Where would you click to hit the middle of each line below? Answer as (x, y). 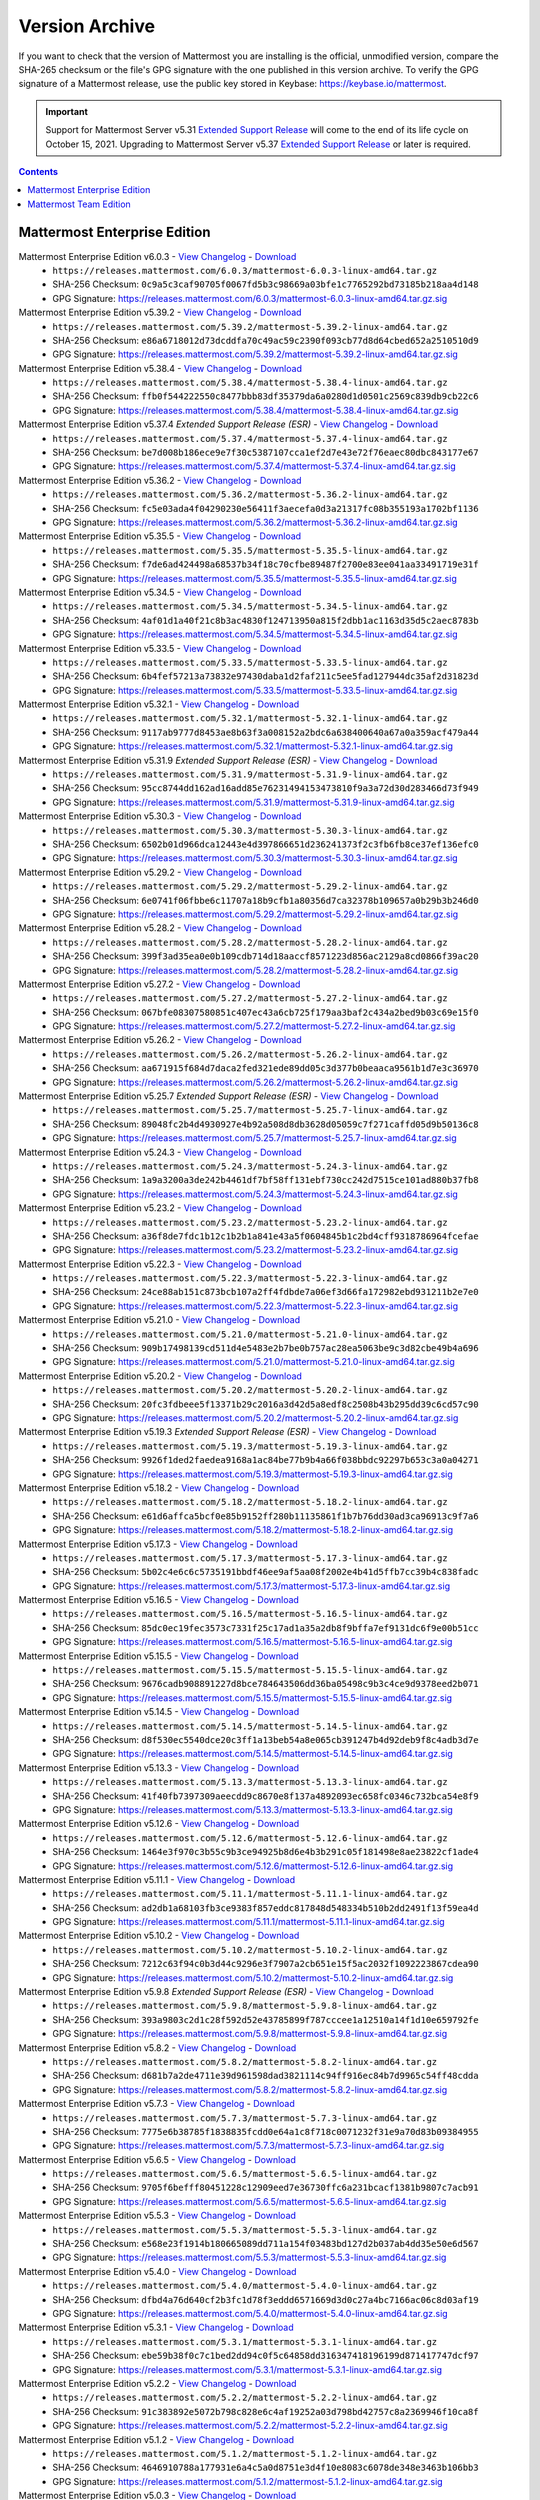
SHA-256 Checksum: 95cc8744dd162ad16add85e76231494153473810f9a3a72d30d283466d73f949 (265, 788)
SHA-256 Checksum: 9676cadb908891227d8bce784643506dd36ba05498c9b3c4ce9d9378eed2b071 (265, 1684)
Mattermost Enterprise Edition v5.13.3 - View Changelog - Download (159, 1767)
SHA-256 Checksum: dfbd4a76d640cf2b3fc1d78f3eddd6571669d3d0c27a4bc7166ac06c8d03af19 (265, 2299)
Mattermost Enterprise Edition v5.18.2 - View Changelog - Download (159, 1487)
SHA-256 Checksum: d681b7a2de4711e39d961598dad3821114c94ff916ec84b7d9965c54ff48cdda (265, 2076)
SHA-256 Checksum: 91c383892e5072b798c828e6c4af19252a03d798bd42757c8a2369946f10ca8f (265, 2411)
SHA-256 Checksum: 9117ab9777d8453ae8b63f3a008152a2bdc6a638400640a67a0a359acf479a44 (265, 732)
